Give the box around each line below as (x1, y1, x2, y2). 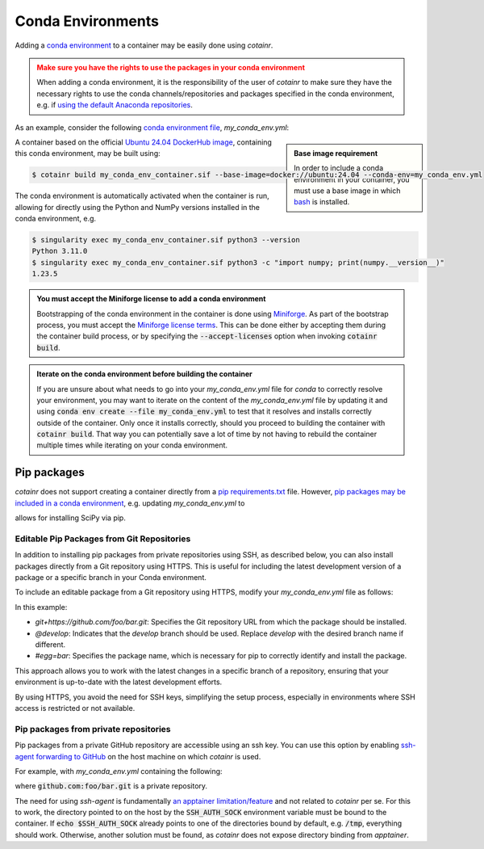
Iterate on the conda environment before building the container (36, 369, 253, 379)
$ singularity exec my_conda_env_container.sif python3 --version (31, 235, 300, 245)
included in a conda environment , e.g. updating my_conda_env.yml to (15, 498, 245, 508)
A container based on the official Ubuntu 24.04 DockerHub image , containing (15, 137, 272, 147)
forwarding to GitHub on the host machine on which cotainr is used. (35, 751, 261, 761)
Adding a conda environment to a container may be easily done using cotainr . (15, 40, 273, 50)
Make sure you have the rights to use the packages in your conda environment (36, 62, 306, 72)
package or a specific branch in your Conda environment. (15, 573, 207, 582)
